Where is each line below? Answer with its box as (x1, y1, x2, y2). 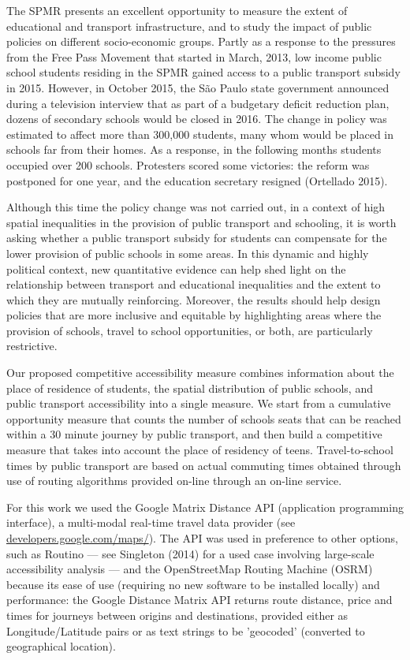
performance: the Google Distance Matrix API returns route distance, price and (6, 591, 393, 608)
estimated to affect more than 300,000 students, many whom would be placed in (6, 125, 394, 142)
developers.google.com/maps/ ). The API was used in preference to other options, (6, 530, 398, 546)
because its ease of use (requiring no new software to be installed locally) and (6, 576, 380, 592)
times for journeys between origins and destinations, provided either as (6, 606, 348, 623)
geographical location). (6, 638, 116, 654)
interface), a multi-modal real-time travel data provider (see (6, 514, 296, 531)
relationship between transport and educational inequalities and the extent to (6, 276, 381, 293)
